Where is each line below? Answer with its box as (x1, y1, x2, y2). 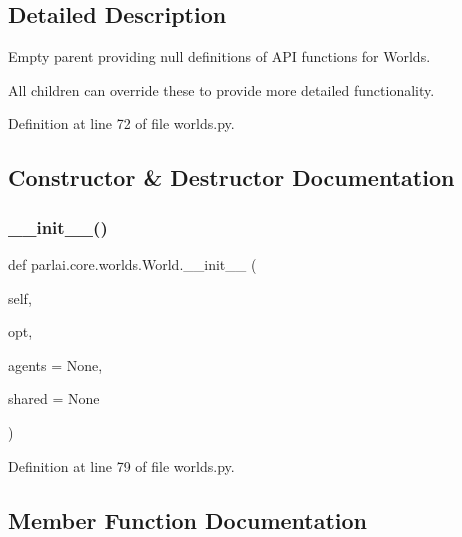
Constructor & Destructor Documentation (8, 162, 455, 193)
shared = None (8, 388, 100, 409)
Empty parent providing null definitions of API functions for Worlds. (8, 46, 431, 67)
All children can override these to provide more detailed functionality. (8, 79, 435, 100)
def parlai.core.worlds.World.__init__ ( (8, 253, 257, 274)
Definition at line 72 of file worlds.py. (8, 113, 235, 134)
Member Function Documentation (8, 504, 368, 535)
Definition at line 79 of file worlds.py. (8, 455, 235, 476)
